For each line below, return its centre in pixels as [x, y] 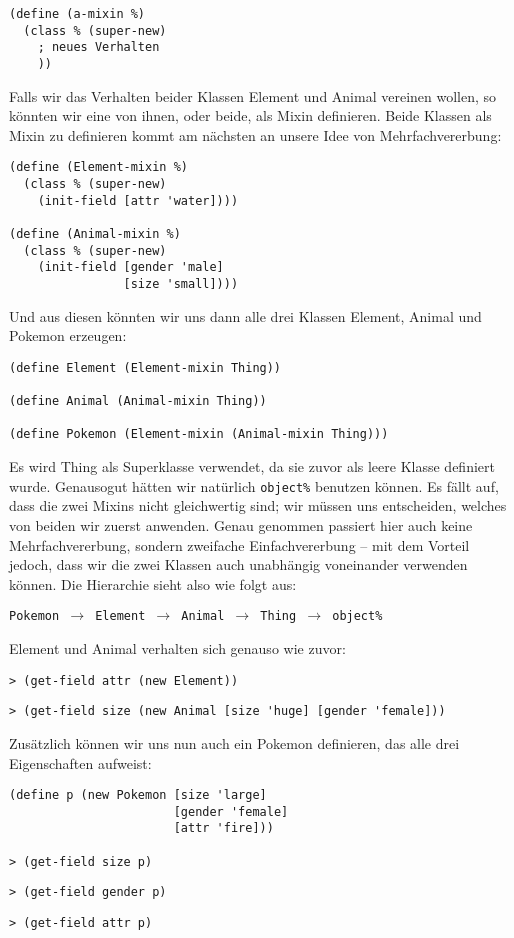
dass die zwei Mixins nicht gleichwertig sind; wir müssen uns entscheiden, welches [258, 505]
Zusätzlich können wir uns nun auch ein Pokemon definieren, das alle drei [234, 742]
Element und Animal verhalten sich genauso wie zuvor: [177, 648]
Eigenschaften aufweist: [80, 762]
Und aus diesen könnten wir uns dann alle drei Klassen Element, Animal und [245, 315]
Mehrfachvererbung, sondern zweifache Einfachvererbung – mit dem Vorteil [239, 544]
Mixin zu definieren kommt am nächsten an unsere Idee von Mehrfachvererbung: [255, 134]
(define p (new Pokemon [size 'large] [138, 795]
